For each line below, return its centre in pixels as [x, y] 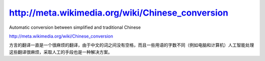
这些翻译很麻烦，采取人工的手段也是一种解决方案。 [61, 52]
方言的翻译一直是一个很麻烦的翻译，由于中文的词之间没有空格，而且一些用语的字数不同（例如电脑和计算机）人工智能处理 [132, 45]
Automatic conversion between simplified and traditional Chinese [75, 27]
